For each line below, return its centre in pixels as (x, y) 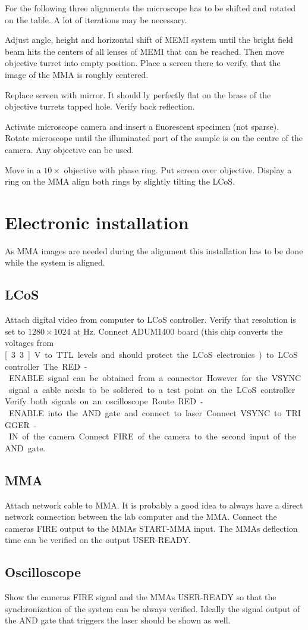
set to (15, 331)
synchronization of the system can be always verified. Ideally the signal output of (153, 608)
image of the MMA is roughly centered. (77, 74)
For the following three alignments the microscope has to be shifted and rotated (150, 8)
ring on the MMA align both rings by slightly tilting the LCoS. (120, 181)
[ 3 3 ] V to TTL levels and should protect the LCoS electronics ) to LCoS (151, 355)
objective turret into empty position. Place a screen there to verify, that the (143, 63)
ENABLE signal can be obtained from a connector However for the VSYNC (155, 378)
